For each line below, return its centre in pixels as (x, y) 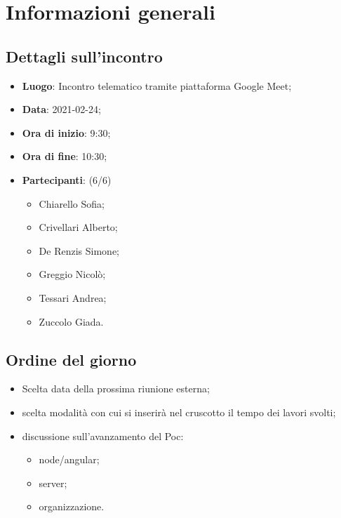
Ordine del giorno (71, 359)
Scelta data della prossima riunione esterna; (116, 388)
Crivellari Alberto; (78, 227)
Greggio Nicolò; (72, 274)
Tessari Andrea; (73, 297)
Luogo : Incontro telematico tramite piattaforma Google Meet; (157, 85)
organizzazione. (72, 506)
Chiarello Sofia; (72, 203)
